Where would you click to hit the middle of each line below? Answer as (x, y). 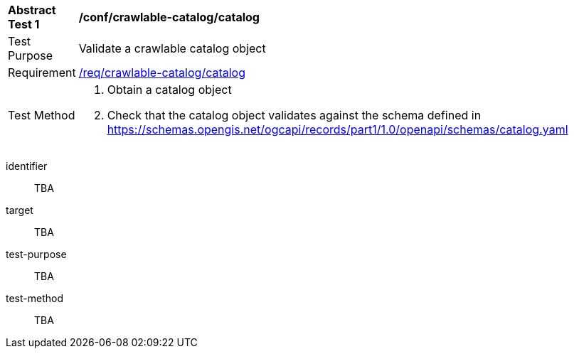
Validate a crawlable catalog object (172, 48)
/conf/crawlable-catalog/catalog (169, 17)
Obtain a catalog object (169, 90)
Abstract (32, 10)
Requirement (42, 73)
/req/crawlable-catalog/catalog (162, 73)
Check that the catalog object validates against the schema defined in (294, 115)
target (20, 210)
